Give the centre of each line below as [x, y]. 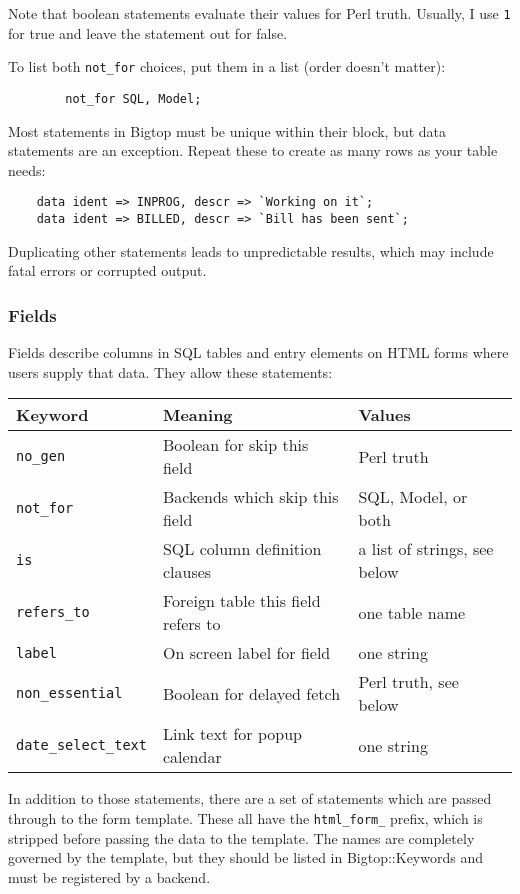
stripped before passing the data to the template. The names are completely [241, 837]
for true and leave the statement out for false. [148, 32]
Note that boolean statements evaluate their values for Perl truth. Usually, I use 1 [259, 13]
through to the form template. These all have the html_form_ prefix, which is [245, 817]
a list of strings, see [426, 549]
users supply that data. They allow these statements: [170, 371]
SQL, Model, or [413, 497]
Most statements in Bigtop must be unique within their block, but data [227, 130]
